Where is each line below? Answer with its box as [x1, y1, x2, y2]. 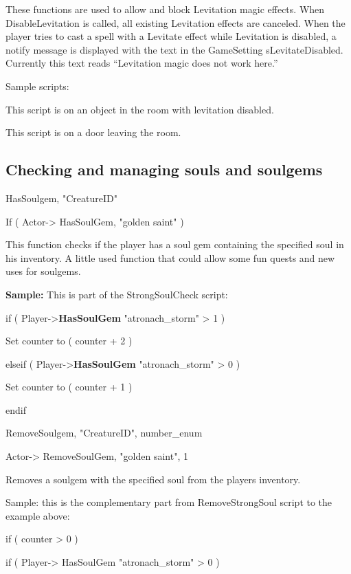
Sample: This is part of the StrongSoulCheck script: [5, 287, 228, 301]
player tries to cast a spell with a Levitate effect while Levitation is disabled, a [5, 29, 337, 43]
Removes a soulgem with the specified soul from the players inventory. [5, 472, 301, 486]
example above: [5, 508, 70, 522]
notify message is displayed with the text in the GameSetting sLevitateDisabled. [5, 42, 343, 56]
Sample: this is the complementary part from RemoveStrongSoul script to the [5, 495, 332, 509]
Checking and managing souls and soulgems [5, 159, 323, 180]
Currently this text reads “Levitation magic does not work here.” [5, 56, 278, 70]
